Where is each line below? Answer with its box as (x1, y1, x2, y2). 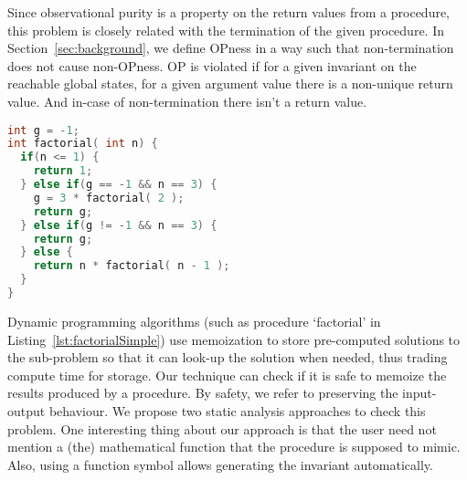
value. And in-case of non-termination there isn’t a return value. (7, 91, 367, 110)
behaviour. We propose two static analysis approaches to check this (48, 401, 426, 420)
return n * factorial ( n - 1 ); (33, 259, 230, 273)
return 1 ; (33, 164, 93, 178)
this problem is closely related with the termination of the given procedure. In (7, 20, 444, 39)
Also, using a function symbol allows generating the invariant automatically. (7, 454, 433, 474)
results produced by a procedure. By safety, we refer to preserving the (7, 383, 398, 402)
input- (402, 383, 437, 402)
